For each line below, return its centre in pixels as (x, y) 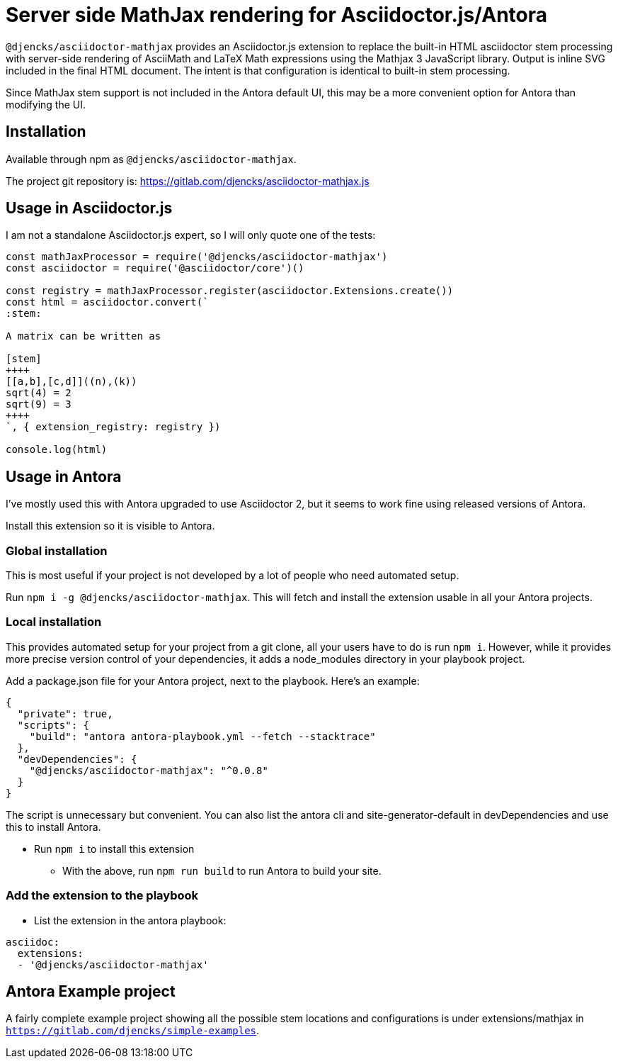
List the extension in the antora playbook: (130, 920)
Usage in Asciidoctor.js (89, 208)
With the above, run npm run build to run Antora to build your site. (222, 870)
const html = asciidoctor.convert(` (107, 302)
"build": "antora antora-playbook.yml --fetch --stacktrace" (202, 736)
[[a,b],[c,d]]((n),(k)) (71, 382)
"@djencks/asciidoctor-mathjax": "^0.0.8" (149, 770)
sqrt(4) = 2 (39, 393)
